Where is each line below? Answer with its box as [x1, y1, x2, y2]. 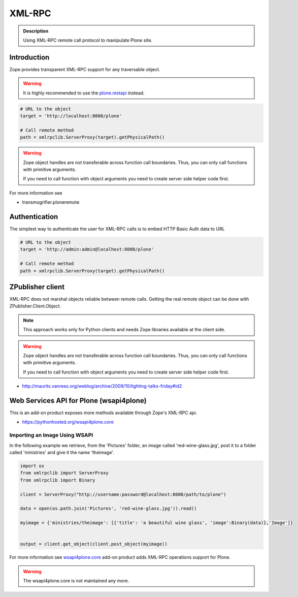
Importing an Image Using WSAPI [9, 432, 93, 439]
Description [23, 28, 49, 34]
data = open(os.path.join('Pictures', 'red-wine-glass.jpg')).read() [20, 506, 197, 512]
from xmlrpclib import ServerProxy [20, 470, 109, 476]
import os [20, 463, 45, 468]
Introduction [9, 53, 50, 61]
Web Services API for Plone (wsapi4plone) [9, 396, 147, 405]
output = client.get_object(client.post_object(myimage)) [20, 541, 168, 547]
